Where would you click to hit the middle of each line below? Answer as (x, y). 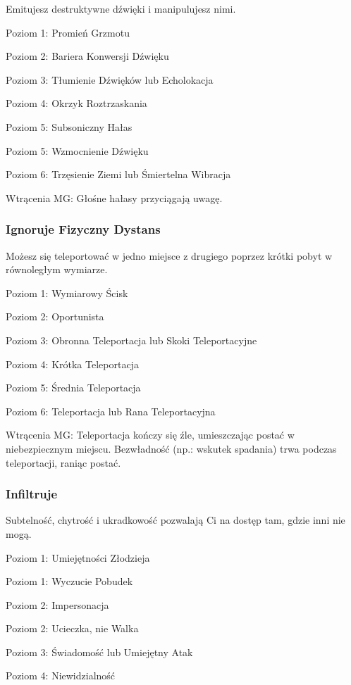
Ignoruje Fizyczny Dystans (83, 229)
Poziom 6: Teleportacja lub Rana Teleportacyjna (111, 411)
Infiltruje (32, 494)
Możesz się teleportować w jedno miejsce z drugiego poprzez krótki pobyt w (169, 255)
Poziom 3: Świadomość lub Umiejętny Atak (99, 652)
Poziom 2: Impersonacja (57, 604)
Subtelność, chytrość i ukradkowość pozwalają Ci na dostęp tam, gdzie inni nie (175, 520)
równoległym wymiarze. (57, 269)
